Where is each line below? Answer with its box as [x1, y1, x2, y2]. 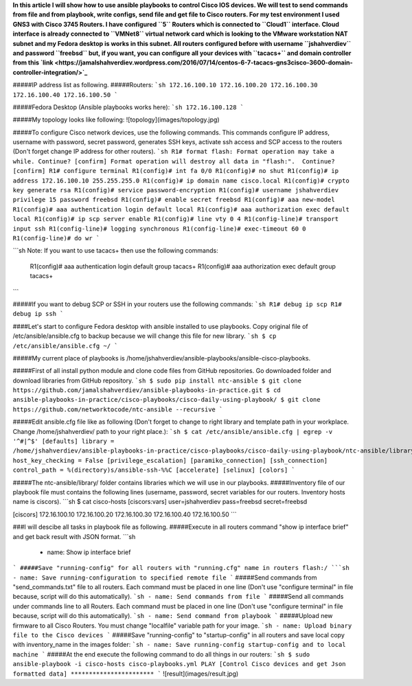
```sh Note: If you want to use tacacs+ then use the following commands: [12, 247, 219, 255]
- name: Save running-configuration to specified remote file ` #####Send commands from [12, 573, 317, 582]
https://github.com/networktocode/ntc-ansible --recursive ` [12, 405, 223, 413]
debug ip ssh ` [12, 310, 65, 318]
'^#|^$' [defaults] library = [12, 437, 115, 446]
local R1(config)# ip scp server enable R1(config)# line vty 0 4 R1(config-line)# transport [12, 215, 339, 223]
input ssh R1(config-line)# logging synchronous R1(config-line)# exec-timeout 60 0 [12, 225, 306, 233]
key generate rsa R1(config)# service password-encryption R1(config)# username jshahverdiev [12, 186, 339, 194]
